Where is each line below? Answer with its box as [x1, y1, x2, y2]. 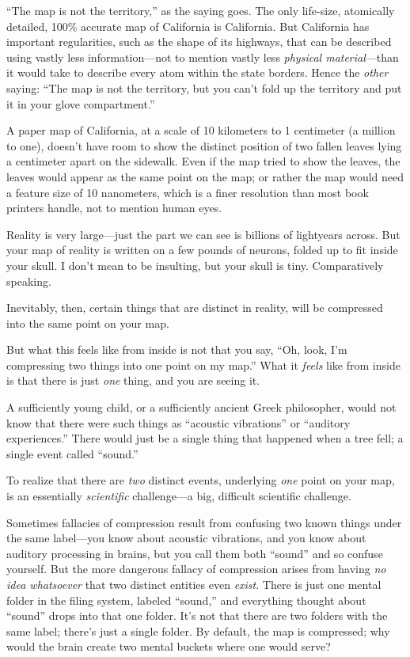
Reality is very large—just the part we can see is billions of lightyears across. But [6, 226, 401, 242]
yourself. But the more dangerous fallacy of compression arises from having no [6, 560, 386, 577]
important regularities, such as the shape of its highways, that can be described [6, 33, 392, 50]
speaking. [6, 272, 51, 289]
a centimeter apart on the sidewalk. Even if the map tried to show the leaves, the [6, 153, 401, 169]
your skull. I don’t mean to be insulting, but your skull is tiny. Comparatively [6, 256, 384, 273]
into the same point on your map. [6, 314, 169, 331]
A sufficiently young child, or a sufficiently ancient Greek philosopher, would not [6, 399, 397, 416]
